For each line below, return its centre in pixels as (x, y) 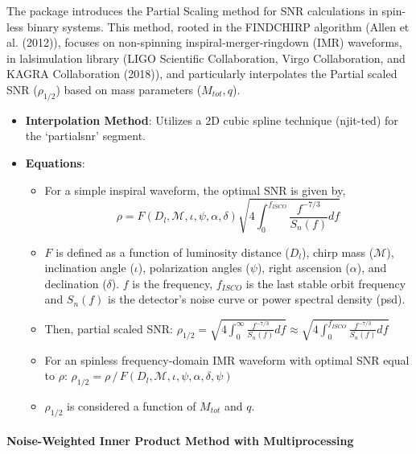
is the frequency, (173, 283)
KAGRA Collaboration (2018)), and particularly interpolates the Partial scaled (202, 74)
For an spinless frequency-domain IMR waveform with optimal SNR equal (227, 359)
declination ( (76, 283)
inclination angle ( (89, 268)
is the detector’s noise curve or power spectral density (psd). (257, 299)
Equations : (55, 162)
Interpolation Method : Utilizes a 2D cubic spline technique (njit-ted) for (212, 120)
